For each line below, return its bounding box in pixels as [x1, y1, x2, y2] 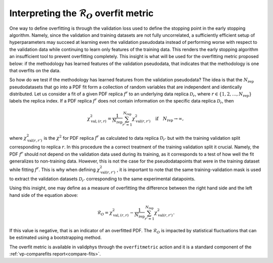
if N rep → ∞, [155, 116, 184, 123]
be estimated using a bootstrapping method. [9, 235, 102, 241]
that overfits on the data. [9, 67, 61, 73]
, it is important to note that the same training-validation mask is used [117, 167, 261, 173]
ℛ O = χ [97, 209, 113, 217]
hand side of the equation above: [9, 192, 78, 198]
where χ [9, 135, 27, 141]
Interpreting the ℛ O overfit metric [9, 8, 154, 20]
